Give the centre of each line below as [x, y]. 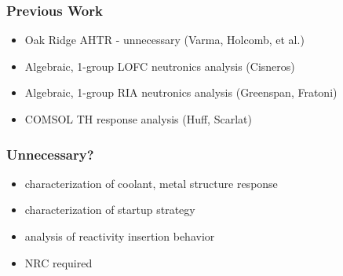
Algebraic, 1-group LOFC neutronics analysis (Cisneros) [160, 66]
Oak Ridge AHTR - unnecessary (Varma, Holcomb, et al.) [164, 40]
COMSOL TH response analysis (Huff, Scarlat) [138, 119]
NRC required [58, 262]
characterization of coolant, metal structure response [151, 183]
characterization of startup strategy [110, 210]
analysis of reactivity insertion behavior [120, 236]
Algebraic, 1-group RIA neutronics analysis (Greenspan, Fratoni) [181, 92]
